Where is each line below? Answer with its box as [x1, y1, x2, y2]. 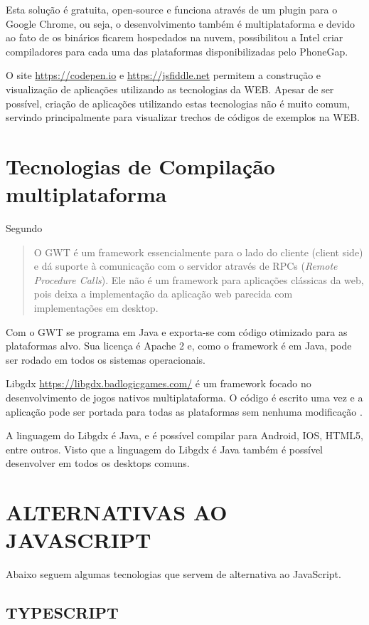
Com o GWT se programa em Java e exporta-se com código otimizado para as [6, 324, 348, 339]
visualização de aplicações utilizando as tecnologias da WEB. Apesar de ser [6, 81, 334, 96]
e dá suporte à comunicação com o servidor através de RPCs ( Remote [33, 258, 338, 273]
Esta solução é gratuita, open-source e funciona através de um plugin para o [6, 2, 338, 16]
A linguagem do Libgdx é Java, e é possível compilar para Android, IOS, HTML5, [6, 428, 363, 443]
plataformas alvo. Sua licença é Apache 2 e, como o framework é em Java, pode [6, 338, 352, 353]
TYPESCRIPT [6, 602, 119, 624]
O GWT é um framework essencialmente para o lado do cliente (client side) [33, 244, 363, 259]
